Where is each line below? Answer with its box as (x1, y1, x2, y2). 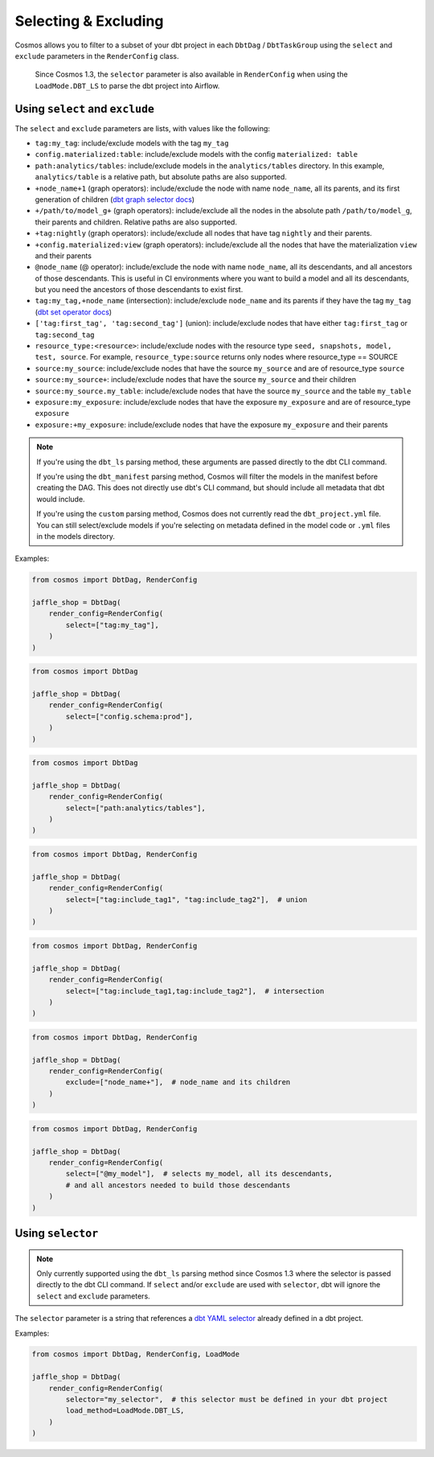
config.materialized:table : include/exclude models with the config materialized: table (35, 150, 358, 159)
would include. (36, 494, 85, 504)
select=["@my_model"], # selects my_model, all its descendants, (65, 1169, 334, 1179)
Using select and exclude (14, 101, 154, 116)
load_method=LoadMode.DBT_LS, (65, 1406, 185, 1415)
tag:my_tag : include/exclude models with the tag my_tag (35, 138, 229, 148)
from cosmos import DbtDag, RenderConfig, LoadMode (31, 1350, 240, 1359)
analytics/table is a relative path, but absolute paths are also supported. (35, 172, 287, 182)
